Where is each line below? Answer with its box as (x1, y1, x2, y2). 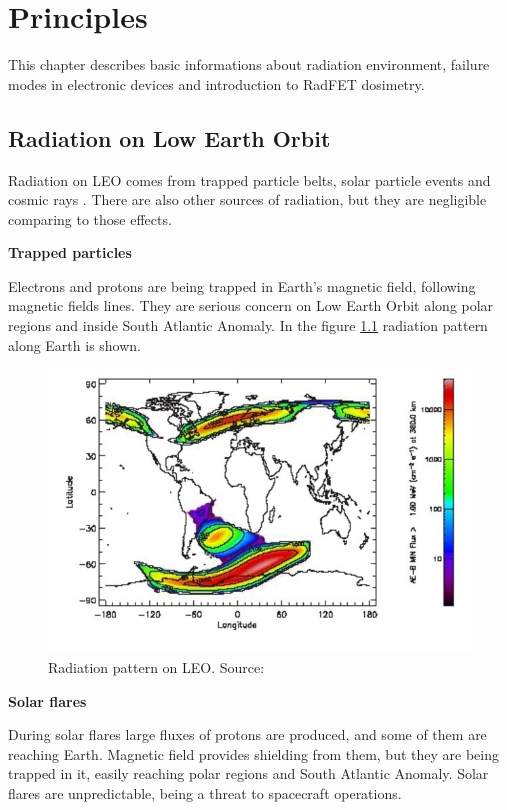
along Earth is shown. (8, 334, 142, 355)
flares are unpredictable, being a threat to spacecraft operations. (8, 783, 402, 804)
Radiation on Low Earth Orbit (8, 122, 331, 153)
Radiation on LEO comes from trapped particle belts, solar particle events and (8, 169, 491, 190)
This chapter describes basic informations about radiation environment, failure (8, 54, 490, 75)
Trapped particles (8, 242, 132, 263)
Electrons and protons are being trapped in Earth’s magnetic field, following (8, 275, 476, 296)
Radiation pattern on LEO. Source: (48, 657, 265, 678)
